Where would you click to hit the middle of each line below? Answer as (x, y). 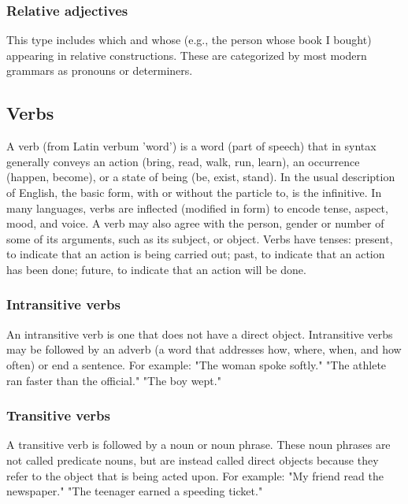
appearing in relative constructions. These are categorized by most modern (187, 55)
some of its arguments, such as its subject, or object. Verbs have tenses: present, (200, 238)
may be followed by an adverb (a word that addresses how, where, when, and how (204, 349)
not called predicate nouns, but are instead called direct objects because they (193, 460)
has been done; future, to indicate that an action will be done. (156, 269)
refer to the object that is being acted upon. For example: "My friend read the (195, 475)
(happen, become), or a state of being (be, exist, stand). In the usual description (201, 177)
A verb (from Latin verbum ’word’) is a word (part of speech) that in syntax (191, 146)
